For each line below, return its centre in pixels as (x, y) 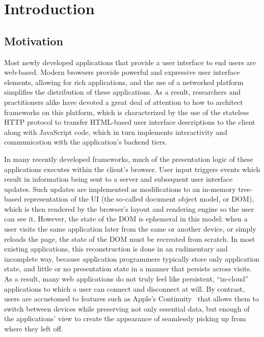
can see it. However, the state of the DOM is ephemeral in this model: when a (126, 219)
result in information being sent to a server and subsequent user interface (118, 179)
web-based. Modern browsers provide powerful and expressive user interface (122, 72)
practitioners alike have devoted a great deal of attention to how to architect (124, 102)
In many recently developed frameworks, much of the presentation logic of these (129, 159)
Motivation (34, 40)
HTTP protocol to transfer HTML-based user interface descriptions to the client (130, 122)
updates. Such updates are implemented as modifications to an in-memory (120, 189)
